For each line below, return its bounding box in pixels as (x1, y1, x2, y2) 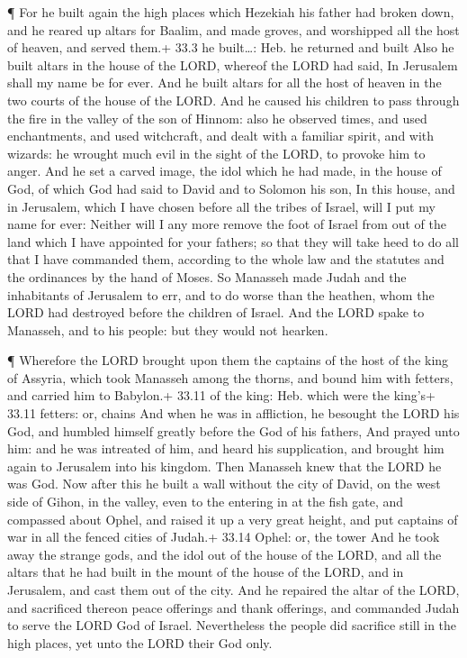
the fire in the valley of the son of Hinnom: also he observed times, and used (7, 108, 427, 127)
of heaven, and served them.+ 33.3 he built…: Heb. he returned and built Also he (7, 38, 454, 57)
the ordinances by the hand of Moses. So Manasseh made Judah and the (7, 267, 407, 286)
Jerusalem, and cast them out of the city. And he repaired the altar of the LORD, (7, 580, 460, 599)
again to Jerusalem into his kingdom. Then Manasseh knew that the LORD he (7, 456, 442, 475)
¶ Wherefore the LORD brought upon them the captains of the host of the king (7, 351, 449, 370)
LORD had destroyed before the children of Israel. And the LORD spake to (7, 303, 425, 322)
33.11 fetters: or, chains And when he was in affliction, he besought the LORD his (7, 404, 460, 423)
